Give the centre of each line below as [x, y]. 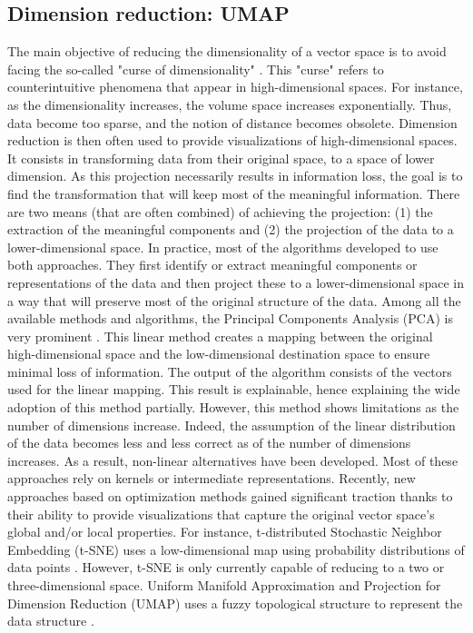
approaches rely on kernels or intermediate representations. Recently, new [212, 478]
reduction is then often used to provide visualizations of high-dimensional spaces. [232, 140]
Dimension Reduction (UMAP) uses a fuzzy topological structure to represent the [235, 603]
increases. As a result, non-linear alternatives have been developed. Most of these [233, 460]
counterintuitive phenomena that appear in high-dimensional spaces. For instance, [235, 87]
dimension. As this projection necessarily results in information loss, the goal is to [235, 176]
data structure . [51, 621]
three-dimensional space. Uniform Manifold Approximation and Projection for [224, 585]
